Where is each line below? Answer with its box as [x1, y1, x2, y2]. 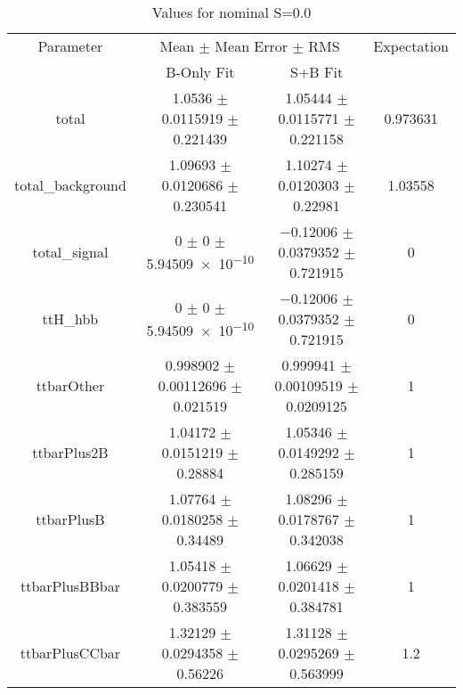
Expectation [373, 36, 449, 56]
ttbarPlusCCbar [20, 642, 121, 663]
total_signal [32, 241, 109, 262]
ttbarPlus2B [32, 442, 109, 462]
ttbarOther [36, 375, 105, 396]
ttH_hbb [42, 308, 99, 329]
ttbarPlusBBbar [20, 576, 120, 596]
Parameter [37, 36, 103, 56]
